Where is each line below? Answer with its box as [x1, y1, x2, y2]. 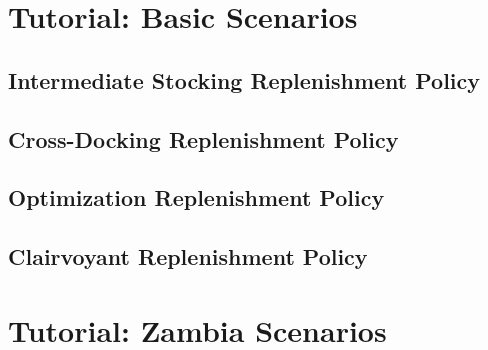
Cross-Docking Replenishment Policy [8, 123, 399, 154]
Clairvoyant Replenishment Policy [8, 241, 368, 272]
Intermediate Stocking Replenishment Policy [8, 64, 481, 95]
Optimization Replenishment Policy [8, 182, 385, 213]
